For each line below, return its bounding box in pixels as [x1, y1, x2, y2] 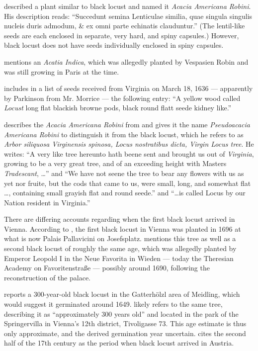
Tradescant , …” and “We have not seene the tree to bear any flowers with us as [4, 168, 244, 178]
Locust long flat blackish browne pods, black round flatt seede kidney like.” [4, 102, 232, 113]
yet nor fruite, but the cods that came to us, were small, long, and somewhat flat [4, 177, 251, 188]
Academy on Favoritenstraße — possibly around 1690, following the [4, 263, 210, 273]
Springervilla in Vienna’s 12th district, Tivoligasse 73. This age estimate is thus [4, 318, 247, 329]
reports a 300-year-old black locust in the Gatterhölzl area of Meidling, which [4, 289, 240, 299]
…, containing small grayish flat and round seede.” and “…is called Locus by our [4, 187, 246, 198]
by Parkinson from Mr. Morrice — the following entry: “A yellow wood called [4, 92, 241, 103]
